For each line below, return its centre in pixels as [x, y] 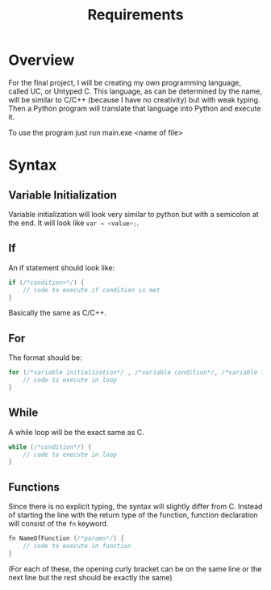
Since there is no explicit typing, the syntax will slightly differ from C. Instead [135, 507]
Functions [34, 487]
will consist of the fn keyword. [58, 524]
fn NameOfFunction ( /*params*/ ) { [67, 538]
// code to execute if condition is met [92, 290]
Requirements [135, 15]
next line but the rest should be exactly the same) [90, 577]
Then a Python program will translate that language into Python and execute [135, 108]
